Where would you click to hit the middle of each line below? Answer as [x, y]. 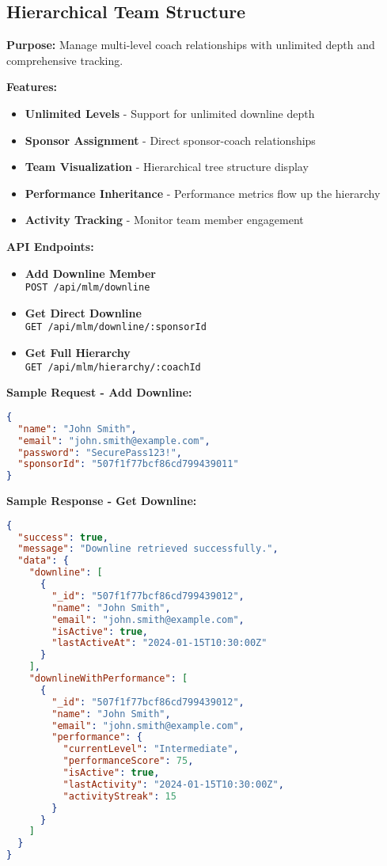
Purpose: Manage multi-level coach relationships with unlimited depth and [191, 45]
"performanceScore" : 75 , [128, 761]
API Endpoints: [50, 246]
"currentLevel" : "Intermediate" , [151, 749]
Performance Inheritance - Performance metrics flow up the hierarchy [203, 193]
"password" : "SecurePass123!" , [100, 452]
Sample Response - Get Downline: [102, 501]
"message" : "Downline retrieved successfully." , [148, 549]
